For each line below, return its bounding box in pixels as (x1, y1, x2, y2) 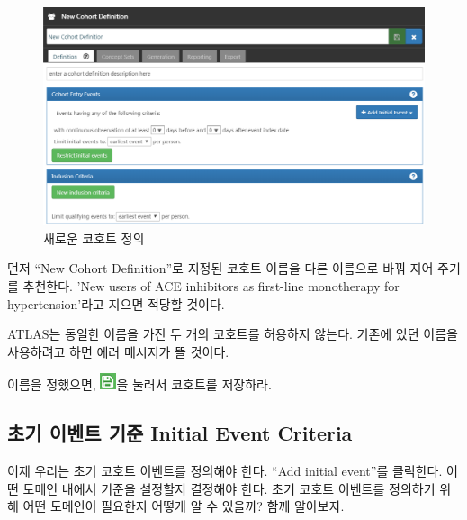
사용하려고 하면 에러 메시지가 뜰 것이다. (7, 342, 229, 360)
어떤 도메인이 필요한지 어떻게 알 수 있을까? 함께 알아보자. (22, 497, 345, 515)
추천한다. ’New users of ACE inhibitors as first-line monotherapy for (22, 277, 400, 295)
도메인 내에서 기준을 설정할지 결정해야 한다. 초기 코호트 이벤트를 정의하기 (22, 479, 436, 497)
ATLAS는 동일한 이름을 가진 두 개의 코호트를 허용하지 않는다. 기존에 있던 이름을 (7, 324, 458, 343)
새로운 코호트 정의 (43, 228, 145, 247)
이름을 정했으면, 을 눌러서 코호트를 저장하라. (7, 375, 272, 394)
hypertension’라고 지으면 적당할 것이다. (7, 294, 225, 313)
